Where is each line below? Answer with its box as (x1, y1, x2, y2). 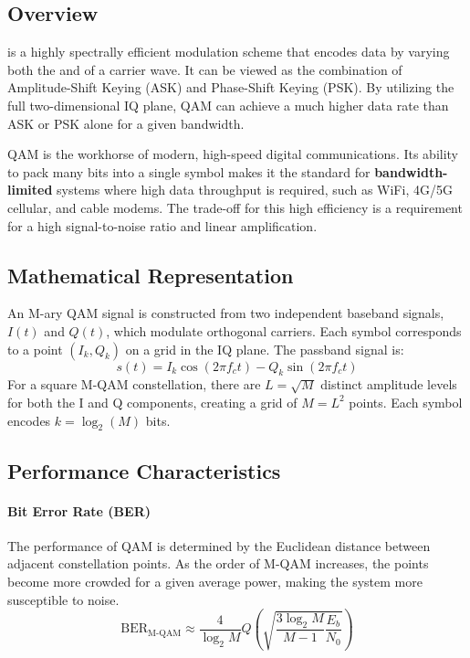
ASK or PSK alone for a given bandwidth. (7, 113, 245, 133)
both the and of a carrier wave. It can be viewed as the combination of (7, 59, 402, 79)
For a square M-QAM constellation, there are (7, 375, 261, 394)
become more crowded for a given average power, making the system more (7, 572, 423, 591)
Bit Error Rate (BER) (7, 501, 151, 520)
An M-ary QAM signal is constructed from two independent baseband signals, (7, 303, 444, 323)
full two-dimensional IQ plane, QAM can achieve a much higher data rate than (7, 95, 449, 114)
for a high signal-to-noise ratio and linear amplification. (7, 216, 318, 235)
